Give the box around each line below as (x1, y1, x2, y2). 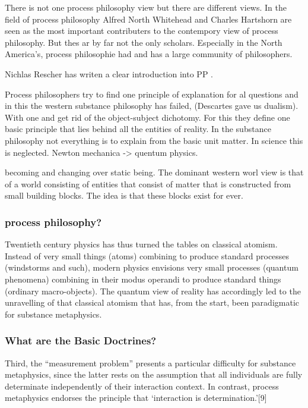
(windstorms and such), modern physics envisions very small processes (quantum (5, 261, 299, 274)
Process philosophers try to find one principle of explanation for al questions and (5, 87, 299, 100)
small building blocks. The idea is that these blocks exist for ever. (5, 189, 243, 202)
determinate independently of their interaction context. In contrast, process (5, 379, 279, 392)
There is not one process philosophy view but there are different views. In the (5, 1, 287, 13)
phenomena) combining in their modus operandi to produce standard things (5, 272, 281, 285)
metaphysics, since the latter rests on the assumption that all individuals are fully (5, 368, 303, 381)
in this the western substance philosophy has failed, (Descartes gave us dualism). (5, 99, 299, 112)
